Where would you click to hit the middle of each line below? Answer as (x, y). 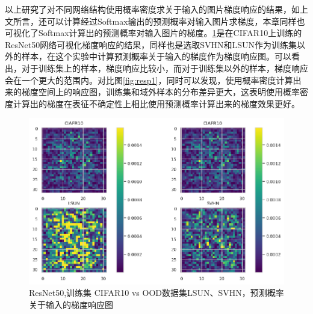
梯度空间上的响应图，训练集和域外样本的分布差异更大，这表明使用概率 (160, 92)
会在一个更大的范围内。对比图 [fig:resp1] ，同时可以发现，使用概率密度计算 (149, 80)
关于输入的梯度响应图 (71, 304)
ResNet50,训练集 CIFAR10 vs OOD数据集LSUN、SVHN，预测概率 (156, 293)
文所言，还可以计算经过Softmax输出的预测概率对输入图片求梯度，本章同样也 (155, 21)
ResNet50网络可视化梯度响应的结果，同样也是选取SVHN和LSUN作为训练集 (151, 44)
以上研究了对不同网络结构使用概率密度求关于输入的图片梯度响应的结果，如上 (156, 9)
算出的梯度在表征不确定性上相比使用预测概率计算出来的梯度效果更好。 (160, 103)
